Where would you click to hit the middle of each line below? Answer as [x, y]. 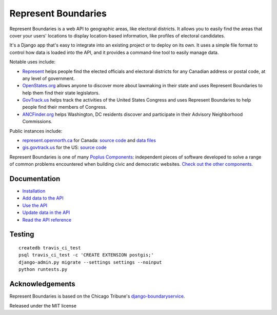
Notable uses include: [33, 62]
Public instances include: [36, 131]
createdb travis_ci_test [50, 248]
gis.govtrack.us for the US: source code [65, 147]
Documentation [35, 179]
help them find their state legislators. [61, 93]
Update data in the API [46, 212]
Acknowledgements [42, 284]
